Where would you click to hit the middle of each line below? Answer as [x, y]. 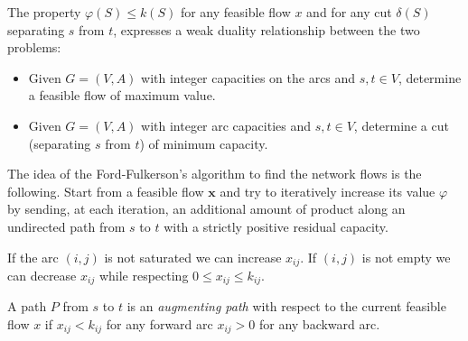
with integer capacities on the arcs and [248, 77]
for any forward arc [159, 324]
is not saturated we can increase [193, 257]
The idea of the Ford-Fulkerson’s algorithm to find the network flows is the [215, 174]
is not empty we [406, 257]
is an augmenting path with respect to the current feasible [286, 306]
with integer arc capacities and [226, 125]
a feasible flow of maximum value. [122, 95]
